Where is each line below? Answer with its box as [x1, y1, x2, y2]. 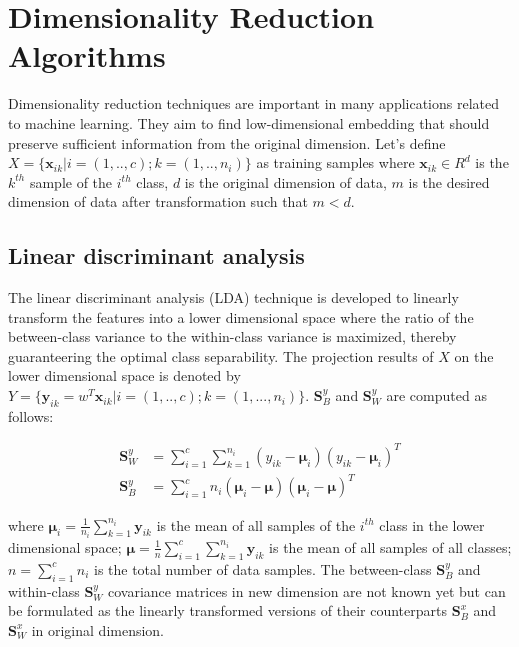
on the [454, 345, 494, 366]
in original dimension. [31, 619, 165, 640]
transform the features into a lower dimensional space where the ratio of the [8, 306, 474, 327]
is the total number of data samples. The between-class [93, 558, 432, 579]
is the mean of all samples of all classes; [269, 536, 512, 557]
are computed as [386, 385, 487, 406]
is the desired [408, 171, 490, 192]
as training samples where [256, 152, 415, 173]
